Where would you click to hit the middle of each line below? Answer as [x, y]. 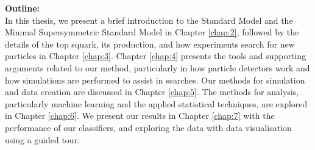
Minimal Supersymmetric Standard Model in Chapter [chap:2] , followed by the [152, 32]
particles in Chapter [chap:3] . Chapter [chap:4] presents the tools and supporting [156, 56]
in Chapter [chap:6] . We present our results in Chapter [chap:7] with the [140, 116]
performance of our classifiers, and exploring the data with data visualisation [148, 127]
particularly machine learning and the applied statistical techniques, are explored [156, 103]
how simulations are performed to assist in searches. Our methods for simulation [155, 80]
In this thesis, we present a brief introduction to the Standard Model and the [149, 20]
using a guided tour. [43, 139]
